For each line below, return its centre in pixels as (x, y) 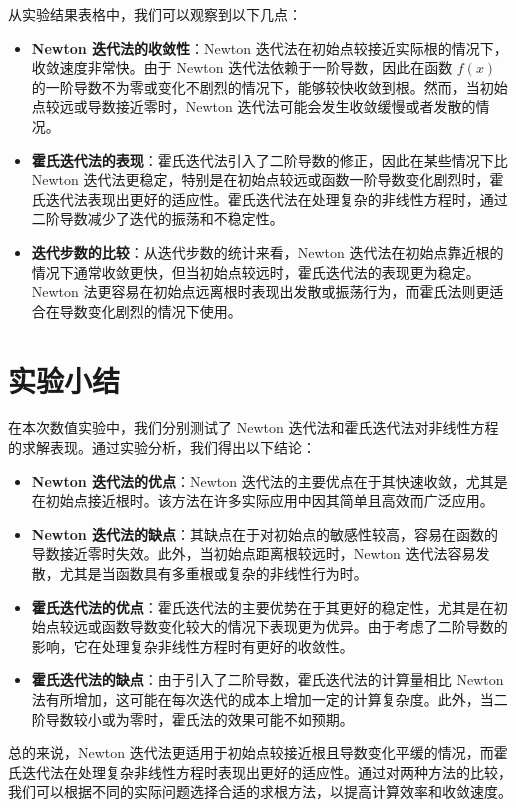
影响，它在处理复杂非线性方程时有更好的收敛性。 (192, 645)
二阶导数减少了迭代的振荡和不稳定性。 (157, 218)
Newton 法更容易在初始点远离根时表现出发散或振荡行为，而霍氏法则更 (260, 291)
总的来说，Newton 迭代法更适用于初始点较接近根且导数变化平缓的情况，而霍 (258, 752)
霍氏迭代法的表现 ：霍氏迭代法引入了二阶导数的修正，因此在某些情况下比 (269, 159)
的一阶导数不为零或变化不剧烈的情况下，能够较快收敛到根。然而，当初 (262, 86)
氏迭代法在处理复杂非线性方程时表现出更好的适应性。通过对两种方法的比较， (260, 771)
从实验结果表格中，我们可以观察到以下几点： (155, 14)
